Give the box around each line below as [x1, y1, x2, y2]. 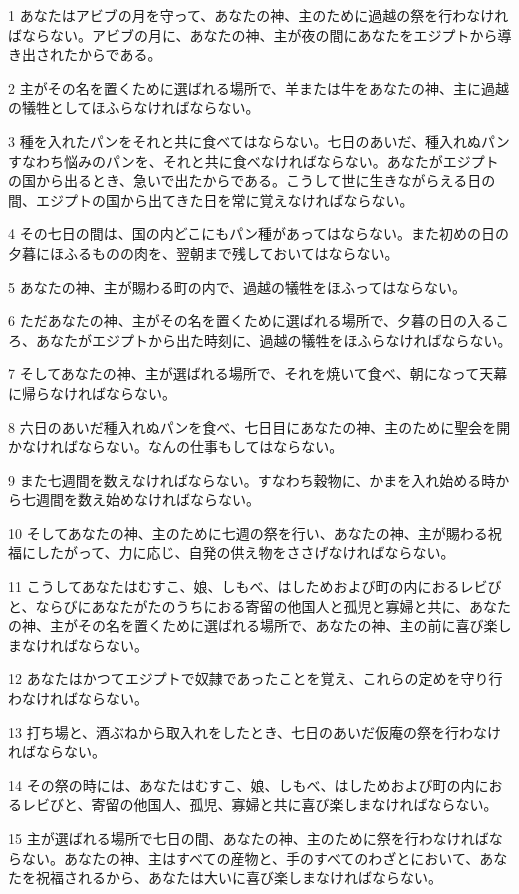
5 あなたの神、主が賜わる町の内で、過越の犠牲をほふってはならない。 [8, 276, 467, 297]
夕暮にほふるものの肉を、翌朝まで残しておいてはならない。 [8, 242, 399, 263]
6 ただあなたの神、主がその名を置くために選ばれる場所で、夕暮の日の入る [8, 310, 496, 331]
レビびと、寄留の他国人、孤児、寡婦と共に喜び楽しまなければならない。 [21, 794, 498, 815]
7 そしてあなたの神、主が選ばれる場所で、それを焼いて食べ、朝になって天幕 [8, 363, 508, 384]
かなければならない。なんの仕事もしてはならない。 [8, 436, 344, 457]
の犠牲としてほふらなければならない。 [8, 97, 260, 118]
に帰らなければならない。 [8, 382, 176, 403]
